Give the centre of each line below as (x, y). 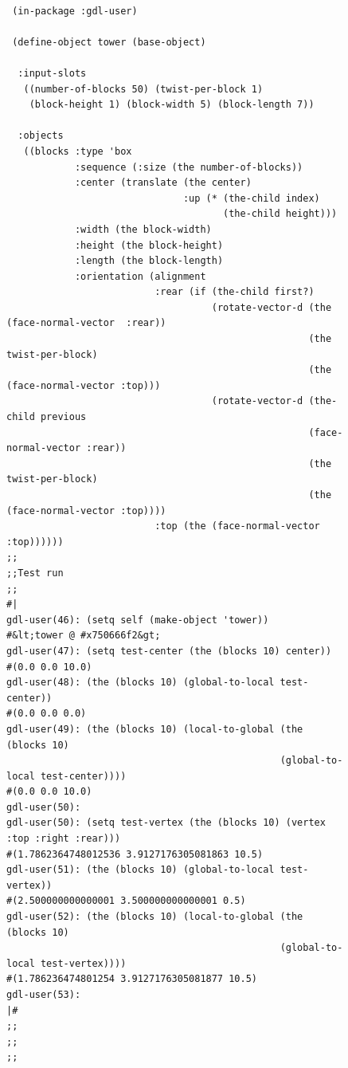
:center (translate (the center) (163, 183)
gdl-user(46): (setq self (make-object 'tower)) (138, 620)
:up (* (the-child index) (251, 198)
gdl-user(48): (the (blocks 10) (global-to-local (141, 683)
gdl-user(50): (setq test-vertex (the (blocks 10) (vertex (166, 823)
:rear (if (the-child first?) (235, 292)
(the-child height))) (280, 214)
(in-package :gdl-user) (75, 11)
